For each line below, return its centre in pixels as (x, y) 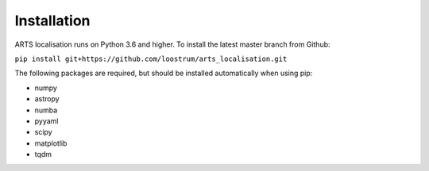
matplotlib (51, 143)
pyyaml (46, 121)
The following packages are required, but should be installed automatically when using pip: (164, 73)
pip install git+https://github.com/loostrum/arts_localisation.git (151, 59)
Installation (52, 21)
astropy (47, 99)
